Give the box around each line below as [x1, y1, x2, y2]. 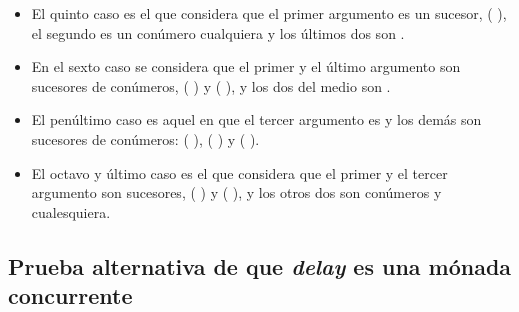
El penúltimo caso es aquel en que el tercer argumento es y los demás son [31, 109, 482, 130]
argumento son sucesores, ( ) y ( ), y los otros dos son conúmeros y [31, 182, 442, 203]
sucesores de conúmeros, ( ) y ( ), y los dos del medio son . [31, 75, 391, 96]
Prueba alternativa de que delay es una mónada [8, 250, 512, 281]
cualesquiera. [31, 201, 111, 222]
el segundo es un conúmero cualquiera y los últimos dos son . [31, 22, 405, 43]
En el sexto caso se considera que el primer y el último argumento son [31, 56, 461, 77]
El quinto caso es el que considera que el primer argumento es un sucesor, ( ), [31, 3, 507, 23]
